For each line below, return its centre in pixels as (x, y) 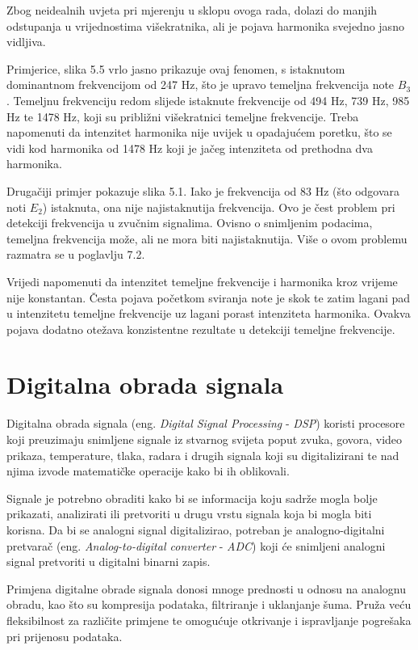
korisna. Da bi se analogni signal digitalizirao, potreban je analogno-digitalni (196, 529)
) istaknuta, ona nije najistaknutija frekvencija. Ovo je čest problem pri (219, 207)
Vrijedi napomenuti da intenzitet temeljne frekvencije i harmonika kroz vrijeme (202, 281)
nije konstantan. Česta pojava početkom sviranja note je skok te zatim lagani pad (209, 297)
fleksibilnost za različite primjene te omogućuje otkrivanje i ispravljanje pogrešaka (209, 620)
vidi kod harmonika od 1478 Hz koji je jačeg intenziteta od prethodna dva (190, 148)
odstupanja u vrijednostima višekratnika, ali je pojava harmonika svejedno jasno (205, 25)
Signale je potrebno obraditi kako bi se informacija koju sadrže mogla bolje (192, 498)
